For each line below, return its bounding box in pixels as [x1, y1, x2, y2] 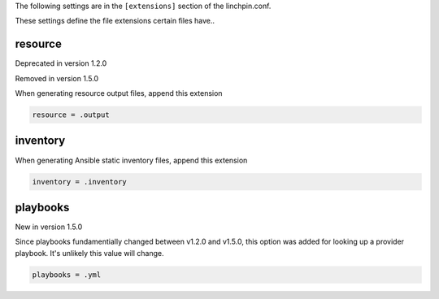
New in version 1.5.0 [15, 222, 83, 232]
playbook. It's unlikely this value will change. [15, 248, 164, 258]
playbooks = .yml [32, 270, 102, 279]
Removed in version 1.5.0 [15, 73, 99, 83]
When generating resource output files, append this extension [15, 89, 223, 98]
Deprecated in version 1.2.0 [15, 58, 107, 68]
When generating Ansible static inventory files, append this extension [15, 155, 248, 165]
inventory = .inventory [32, 177, 128, 186]
